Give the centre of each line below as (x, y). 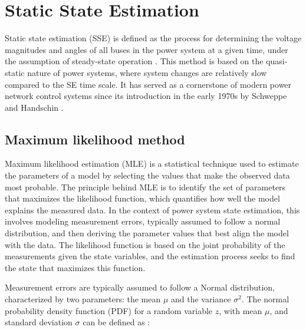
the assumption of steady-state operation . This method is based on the (134, 61)
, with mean (241, 310)
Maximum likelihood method (95, 139)
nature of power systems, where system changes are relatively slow (147, 72)
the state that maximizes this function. (75, 267)
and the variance (201, 299)
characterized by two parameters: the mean (83, 299)
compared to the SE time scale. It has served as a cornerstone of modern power (148, 84)
